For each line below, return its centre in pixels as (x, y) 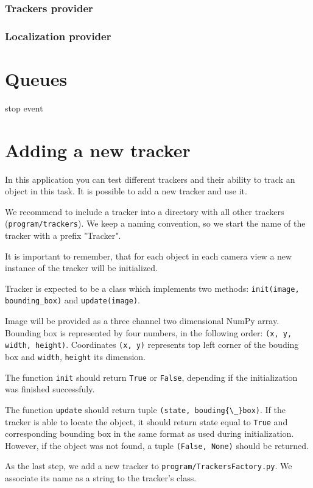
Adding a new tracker (98, 150)
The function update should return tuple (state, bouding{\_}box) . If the (145, 409)
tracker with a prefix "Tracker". (63, 235)
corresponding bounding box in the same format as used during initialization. (149, 433)
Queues (36, 78)
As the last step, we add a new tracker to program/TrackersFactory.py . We (149, 466)
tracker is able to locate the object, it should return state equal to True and (146, 421)
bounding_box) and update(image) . (72, 300)
